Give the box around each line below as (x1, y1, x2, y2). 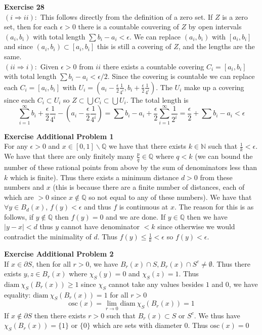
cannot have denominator (61, 221, 140, 232)
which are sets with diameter (93, 320, 182, 330)
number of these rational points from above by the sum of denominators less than (4, 161, 257, 172)
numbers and (4, 182, 45, 192)
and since (4, 41, 33, 52)
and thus (84, 201, 111, 212)
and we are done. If (106, 211, 165, 222)
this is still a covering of (97, 41, 171, 52)
